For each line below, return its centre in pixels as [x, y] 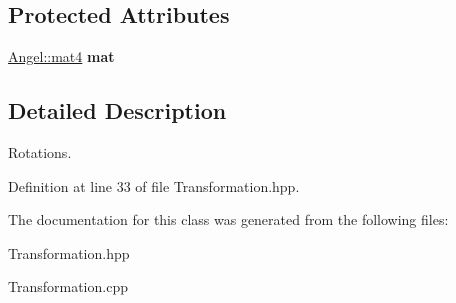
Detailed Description [117, 110]
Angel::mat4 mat [61, 56]
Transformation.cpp [68, 286]
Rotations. [40, 152]
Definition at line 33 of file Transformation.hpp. [154, 185]
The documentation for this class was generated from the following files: [228, 219]
